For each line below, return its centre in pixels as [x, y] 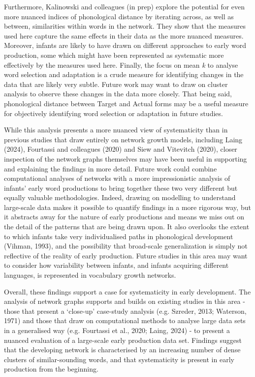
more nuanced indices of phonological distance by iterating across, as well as [119, 16]
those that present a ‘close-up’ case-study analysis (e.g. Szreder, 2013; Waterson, [125, 311]
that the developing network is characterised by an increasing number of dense [122, 350]
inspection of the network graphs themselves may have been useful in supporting [126, 158]
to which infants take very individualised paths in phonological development [119, 236]
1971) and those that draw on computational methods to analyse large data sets [125, 320]
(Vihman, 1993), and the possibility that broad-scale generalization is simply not [126, 246]
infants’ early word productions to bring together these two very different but [121, 188]
